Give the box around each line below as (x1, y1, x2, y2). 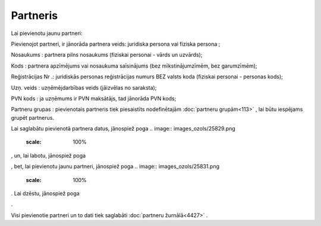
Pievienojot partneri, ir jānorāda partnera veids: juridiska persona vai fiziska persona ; (11, 40, 221, 47)
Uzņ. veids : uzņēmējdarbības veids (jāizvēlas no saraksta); (11, 84, 157, 91)
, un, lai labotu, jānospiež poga (11, 152, 86, 159)
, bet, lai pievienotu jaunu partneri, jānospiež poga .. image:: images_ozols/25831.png (11, 163, 220, 170)
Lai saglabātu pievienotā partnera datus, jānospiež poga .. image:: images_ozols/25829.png (11, 125, 236, 132)
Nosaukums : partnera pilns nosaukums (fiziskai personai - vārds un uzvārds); (11, 51, 203, 59)
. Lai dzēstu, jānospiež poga (11, 190, 80, 197)
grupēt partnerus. (11, 114, 55, 121)
